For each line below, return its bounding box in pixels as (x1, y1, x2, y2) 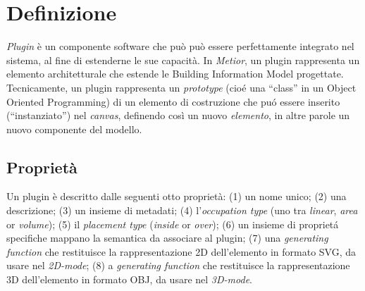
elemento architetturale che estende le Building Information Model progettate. (6, 66, 344, 81)
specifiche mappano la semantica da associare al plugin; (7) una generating (6, 230, 328, 245)
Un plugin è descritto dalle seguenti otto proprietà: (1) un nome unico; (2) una (6, 189, 347, 204)
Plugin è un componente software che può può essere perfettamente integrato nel (6, 39, 354, 54)
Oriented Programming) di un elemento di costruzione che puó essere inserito (6, 94, 340, 109)
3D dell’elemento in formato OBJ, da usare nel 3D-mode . (6, 272, 252, 287)
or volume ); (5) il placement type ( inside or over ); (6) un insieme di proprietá (6, 216, 339, 231)
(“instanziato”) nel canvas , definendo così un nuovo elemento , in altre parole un (6, 108, 350, 123)
